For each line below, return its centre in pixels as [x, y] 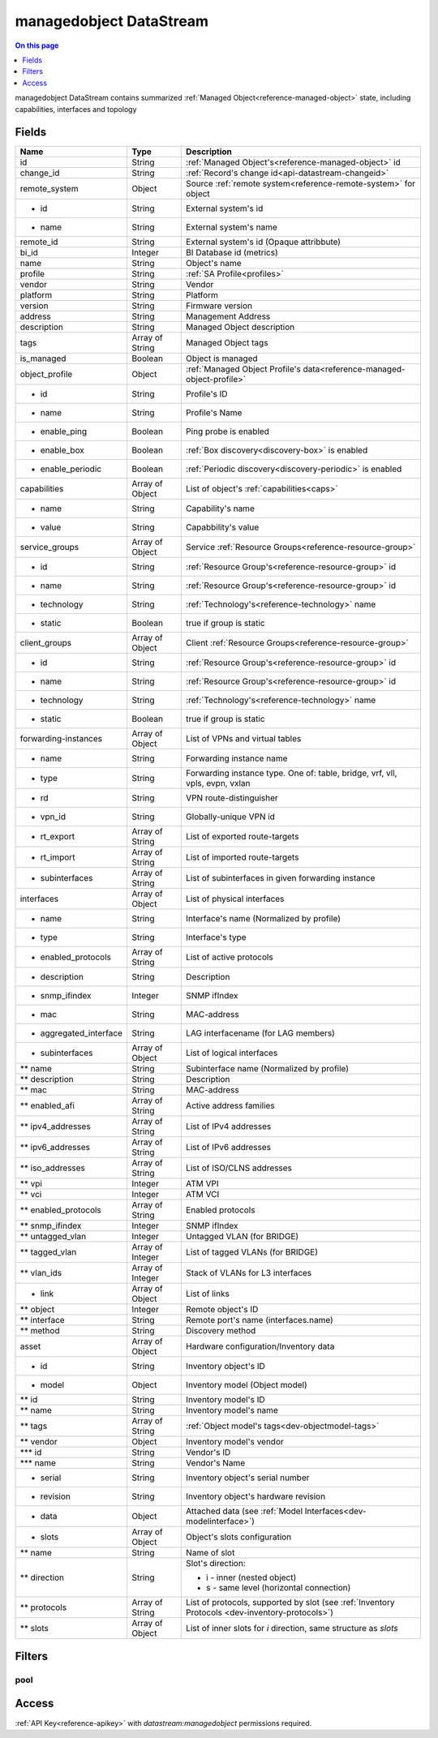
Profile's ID [206, 394]
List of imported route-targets [242, 857]
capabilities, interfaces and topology [76, 109]
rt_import [58, 857]
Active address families [230, 1105]
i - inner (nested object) [251, 1577]
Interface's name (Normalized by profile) [263, 919]
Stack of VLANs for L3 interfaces [249, 1273]
